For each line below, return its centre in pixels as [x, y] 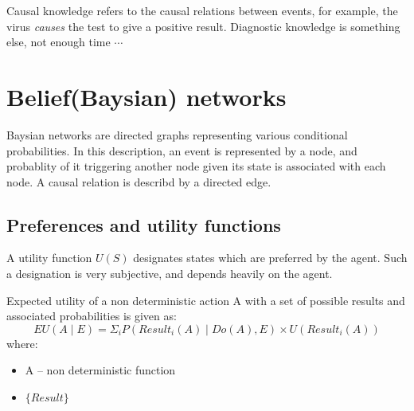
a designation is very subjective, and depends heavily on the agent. [170, 274]
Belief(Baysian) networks [146, 96]
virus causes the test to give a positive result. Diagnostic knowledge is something [203, 26]
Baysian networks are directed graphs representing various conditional [177, 134]
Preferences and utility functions [144, 224]
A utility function [49, 258]
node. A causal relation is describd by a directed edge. [139, 181]
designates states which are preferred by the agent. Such [270, 258]
